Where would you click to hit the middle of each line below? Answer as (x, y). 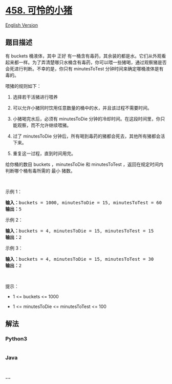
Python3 (16, 339)
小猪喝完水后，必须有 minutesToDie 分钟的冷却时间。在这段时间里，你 (87, 119)
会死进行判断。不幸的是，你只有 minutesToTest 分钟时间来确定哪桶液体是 (82, 69)
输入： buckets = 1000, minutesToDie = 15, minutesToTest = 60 (84, 203)
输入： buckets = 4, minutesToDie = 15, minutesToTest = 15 (80, 231)
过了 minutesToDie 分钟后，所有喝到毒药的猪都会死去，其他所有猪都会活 (89, 136)
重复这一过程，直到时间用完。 (44, 153)
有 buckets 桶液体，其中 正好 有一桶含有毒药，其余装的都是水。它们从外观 (83, 56)
